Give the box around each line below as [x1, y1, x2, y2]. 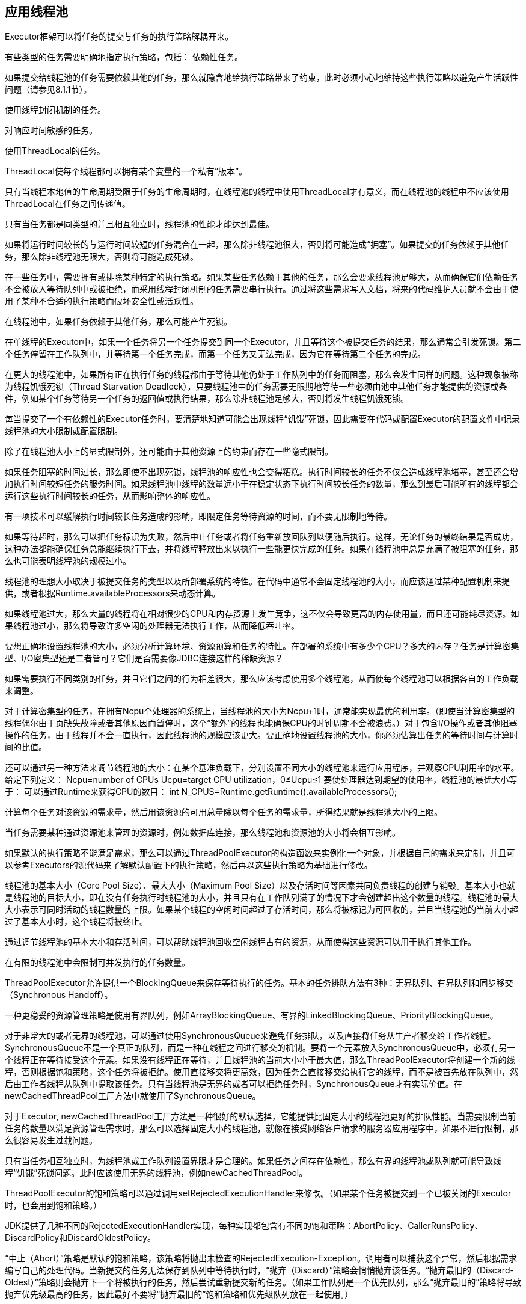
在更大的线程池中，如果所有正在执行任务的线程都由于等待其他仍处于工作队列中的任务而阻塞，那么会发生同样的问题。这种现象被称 [5, 369, 518, 380]
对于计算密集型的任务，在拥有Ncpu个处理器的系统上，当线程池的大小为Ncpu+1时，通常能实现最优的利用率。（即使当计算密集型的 [5, 706, 515, 717]
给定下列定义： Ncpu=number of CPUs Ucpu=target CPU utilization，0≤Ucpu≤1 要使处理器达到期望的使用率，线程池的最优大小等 [5, 774, 518, 785]
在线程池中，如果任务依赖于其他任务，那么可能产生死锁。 [5, 316, 232, 327]
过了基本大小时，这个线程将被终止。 [5, 916, 148, 927]
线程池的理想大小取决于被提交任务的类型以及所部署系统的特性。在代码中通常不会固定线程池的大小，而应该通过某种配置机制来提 [5, 576, 510, 587]
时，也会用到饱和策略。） [5, 1200, 102, 1211]
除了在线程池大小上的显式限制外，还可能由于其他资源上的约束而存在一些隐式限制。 [5, 446, 333, 457]
